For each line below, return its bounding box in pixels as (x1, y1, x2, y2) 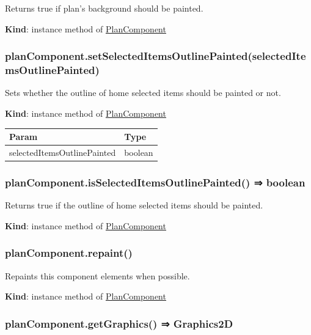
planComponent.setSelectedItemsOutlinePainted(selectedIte (5, 48, 306, 64)
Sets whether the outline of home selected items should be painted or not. (5, 86, 281, 99)
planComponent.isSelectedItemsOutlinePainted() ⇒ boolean (5, 174, 306, 190)
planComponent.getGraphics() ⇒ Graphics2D (5, 315, 233, 331)
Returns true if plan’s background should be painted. (5, 2, 203, 14)
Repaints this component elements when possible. (5, 269, 190, 282)
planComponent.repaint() (5, 245, 133, 260)
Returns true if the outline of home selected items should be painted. (5, 199, 263, 212)
